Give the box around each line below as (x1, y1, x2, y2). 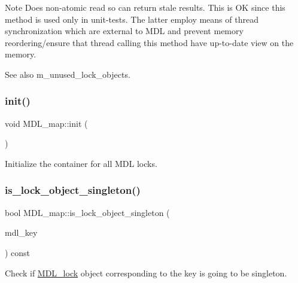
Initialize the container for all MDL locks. (5, 157, 157, 169)
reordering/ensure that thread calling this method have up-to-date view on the (5, 36, 294, 48)
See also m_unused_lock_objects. (5, 68, 130, 80)
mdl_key (5, 226, 38, 239)
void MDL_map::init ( (5, 117, 88, 129)
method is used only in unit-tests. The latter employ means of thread (5, 13, 259, 25)
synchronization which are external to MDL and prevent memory (5, 25, 244, 37)
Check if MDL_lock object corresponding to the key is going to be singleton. (5, 266, 287, 279)
